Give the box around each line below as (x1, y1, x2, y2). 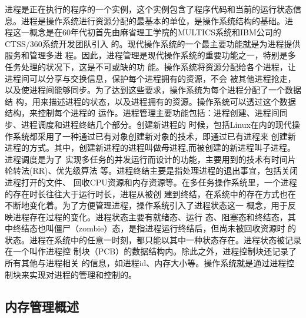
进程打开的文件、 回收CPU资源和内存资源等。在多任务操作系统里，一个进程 (5, 175, 297, 188)
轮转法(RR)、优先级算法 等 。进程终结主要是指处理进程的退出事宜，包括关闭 (5, 164, 298, 177)
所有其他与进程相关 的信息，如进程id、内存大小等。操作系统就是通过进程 (5, 257, 287, 269)
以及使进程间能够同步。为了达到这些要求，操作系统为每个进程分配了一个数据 (5, 84, 301, 96)
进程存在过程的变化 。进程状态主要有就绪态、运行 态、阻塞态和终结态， (12, 210, 288, 223)
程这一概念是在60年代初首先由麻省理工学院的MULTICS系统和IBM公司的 (5, 26, 281, 38)
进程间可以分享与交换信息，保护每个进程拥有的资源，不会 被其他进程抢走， (5, 72, 296, 84)
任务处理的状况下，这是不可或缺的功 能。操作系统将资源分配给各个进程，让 (5, 60, 296, 72)
